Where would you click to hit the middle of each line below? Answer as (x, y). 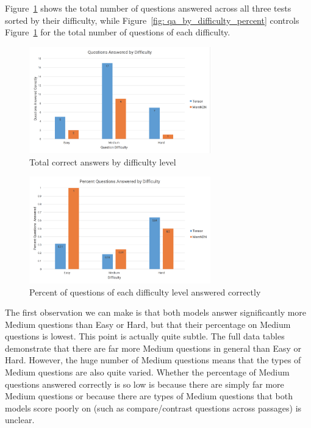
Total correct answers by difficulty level (103, 161)
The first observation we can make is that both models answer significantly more (156, 312)
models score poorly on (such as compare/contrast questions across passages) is (153, 408)
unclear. (20, 420)
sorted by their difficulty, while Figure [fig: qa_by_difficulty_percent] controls (152, 20)
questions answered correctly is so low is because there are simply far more (145, 384)
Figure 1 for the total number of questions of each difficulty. (118, 32)
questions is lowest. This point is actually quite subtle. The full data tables (145, 336)
